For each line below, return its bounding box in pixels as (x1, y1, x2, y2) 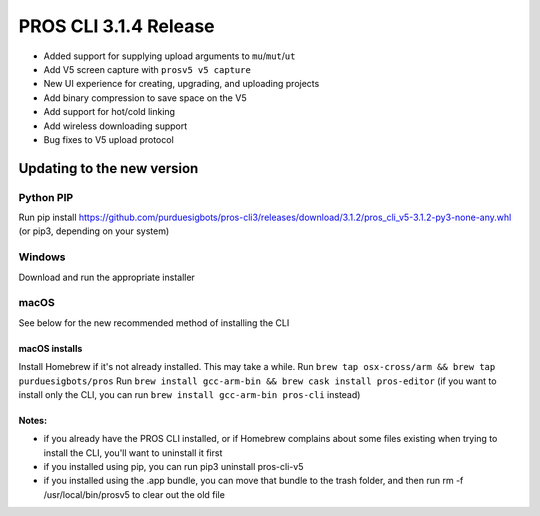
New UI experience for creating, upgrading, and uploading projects (43, 78, 320, 90)
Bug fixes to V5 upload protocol (43, 133, 174, 145)
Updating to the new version (18, 160, 199, 177)
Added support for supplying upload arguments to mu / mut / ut (43, 50, 296, 62)
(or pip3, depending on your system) (18, 225, 170, 237)
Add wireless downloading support (43, 120, 188, 132)
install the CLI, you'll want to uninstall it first (43, 446, 223, 459)
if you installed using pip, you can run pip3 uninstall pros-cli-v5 (43, 461, 304, 473)
